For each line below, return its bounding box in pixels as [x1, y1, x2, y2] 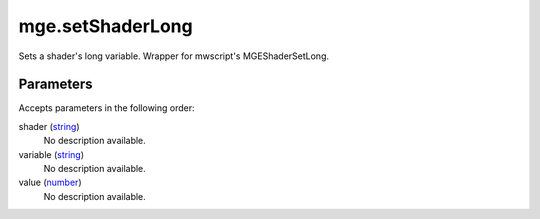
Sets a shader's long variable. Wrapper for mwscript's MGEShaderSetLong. [18, 50, 330, 62]
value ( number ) [18, 176, 82, 189]
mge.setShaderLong [18, 15, 194, 37]
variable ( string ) [18, 148, 85, 160]
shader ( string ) [18, 120, 80, 132]
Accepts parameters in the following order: [18, 102, 195, 114]
